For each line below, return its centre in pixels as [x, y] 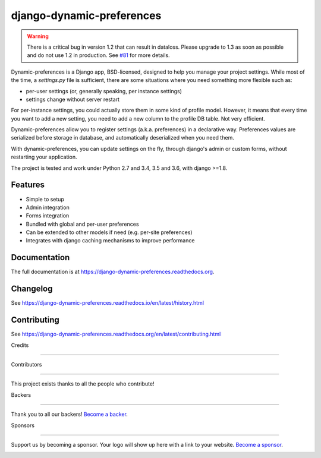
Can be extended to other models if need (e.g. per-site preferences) [109, 232]
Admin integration [48, 207]
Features [28, 185]
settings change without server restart [73, 99]
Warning [38, 36]
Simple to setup [45, 199]
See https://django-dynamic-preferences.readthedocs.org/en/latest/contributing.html [116, 334]
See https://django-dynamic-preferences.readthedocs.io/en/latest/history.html [108, 303]
